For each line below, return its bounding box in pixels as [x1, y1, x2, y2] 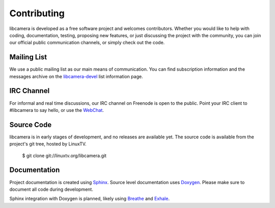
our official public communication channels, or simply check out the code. [9, 40, 165, 46]
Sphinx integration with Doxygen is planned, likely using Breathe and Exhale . [9, 196, 170, 202]
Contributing [9, 8, 65, 19]
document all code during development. [9, 186, 94, 192]
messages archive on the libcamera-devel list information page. [9, 73, 143, 79]
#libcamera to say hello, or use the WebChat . [9, 107, 104, 113]
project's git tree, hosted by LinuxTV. [9, 141, 87, 147]
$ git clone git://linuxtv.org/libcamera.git [22, 153, 107, 159]
